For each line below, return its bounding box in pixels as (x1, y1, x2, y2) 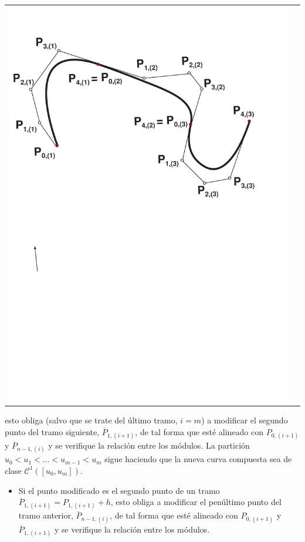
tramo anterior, (18, 509, 73, 521)
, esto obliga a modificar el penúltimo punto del (110, 496, 282, 508)
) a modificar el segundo (201, 414, 288, 426)
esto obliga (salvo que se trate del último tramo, (5, 414, 178, 426)
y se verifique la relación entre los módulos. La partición (48, 439, 250, 452)
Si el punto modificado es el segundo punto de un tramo (18, 484, 220, 496)
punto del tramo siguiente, (5, 426, 100, 438)
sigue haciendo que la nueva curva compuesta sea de (104, 453, 292, 465)
